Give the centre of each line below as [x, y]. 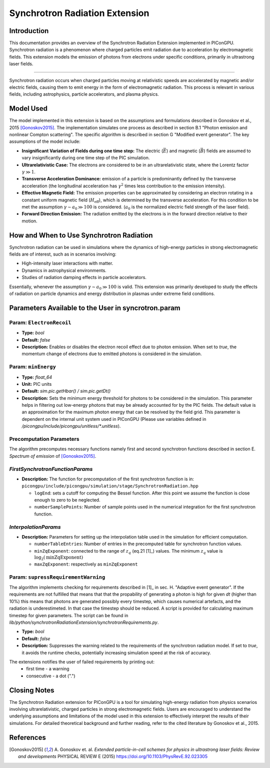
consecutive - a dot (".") [51, 676]
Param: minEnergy [32, 367]
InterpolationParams [35, 527]
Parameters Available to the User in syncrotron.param [95, 308]
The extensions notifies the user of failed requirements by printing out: [82, 662]
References [27, 737]
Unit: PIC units [37, 384]
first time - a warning [48, 669]
